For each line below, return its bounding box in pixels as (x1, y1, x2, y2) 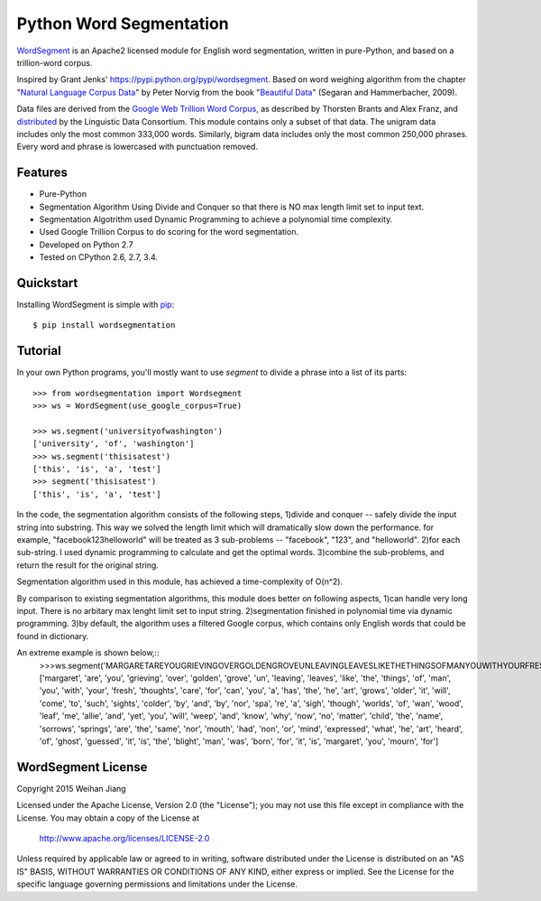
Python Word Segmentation (16, 14, 229, 33)
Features (16, 165, 68, 181)
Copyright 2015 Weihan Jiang (16, 783, 126, 794)
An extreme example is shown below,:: (16, 647, 160, 658)
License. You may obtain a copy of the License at (16, 813, 200, 823)
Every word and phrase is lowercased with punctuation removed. (16, 141, 259, 153)
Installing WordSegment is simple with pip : (16, 299, 175, 311)
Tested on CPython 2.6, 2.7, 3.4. (39, 252, 158, 263)
